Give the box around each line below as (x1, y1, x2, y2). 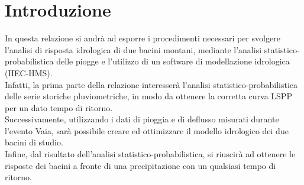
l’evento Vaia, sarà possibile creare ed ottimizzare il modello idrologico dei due (5, 124, 289, 137)
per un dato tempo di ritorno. (5, 101, 113, 113)
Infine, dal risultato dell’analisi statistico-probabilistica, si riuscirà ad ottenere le (5, 148, 296, 160)
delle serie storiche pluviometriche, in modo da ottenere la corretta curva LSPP (5, 90, 292, 102)
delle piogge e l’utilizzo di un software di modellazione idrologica (56, 55, 290, 67)
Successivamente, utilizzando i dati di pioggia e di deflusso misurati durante (5, 113, 279, 125)
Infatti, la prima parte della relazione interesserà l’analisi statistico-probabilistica (5, 78, 297, 90)
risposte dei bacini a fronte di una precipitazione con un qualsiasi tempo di (5, 159, 276, 171)
